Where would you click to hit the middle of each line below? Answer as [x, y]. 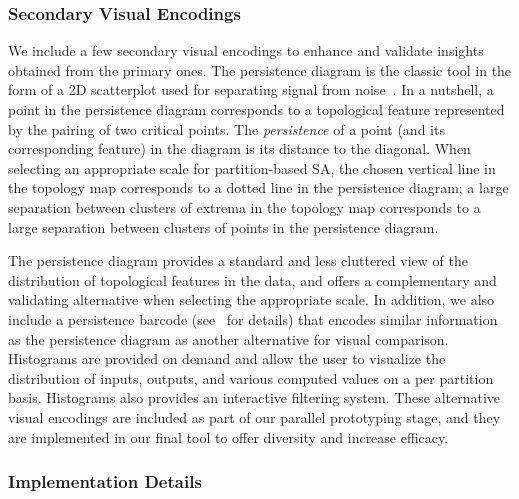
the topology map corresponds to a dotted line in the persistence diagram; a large [258, 187]
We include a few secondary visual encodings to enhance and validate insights [246, 50]
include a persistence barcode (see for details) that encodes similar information [253, 318]
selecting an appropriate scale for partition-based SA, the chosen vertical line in [252, 167]
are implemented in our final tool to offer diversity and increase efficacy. [228, 436]
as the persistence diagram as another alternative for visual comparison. [228, 338]
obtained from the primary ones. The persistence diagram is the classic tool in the [260, 69]
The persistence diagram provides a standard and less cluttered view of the [238, 260]
